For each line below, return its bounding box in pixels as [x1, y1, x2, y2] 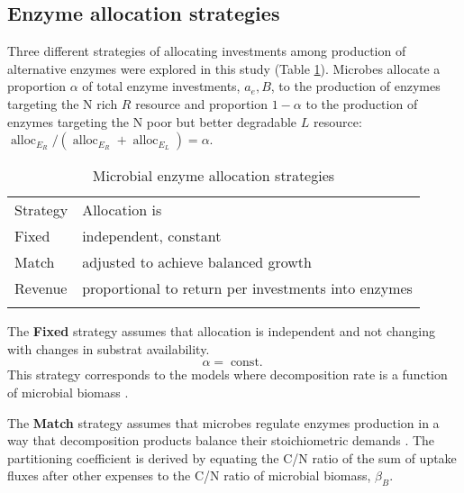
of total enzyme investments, [82, 77, 241, 96]
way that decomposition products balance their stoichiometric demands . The [7, 431, 435, 450]
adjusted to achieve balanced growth [82, 251, 312, 273]
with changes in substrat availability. [7, 339, 210, 358]
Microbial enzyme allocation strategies [92, 165, 335, 187]
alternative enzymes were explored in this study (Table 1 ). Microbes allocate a [7, 59, 441, 78]
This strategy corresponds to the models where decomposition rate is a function [7, 365, 448, 384]
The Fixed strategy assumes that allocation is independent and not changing [7, 322, 436, 341]
